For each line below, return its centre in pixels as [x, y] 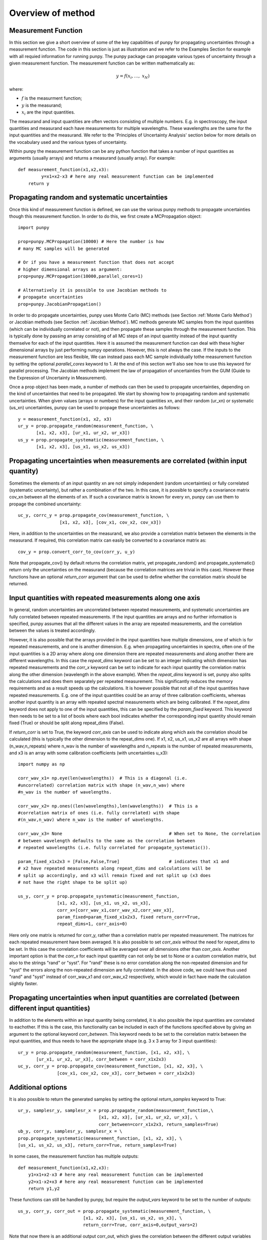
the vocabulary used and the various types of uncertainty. [68, 142]
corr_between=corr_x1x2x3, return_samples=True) [159, 1124]
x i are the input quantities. [48, 113]
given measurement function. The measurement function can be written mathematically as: [102, 63]
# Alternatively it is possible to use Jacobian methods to [92, 290]
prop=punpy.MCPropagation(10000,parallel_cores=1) [81, 276]
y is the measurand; [42, 105]
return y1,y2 [44, 1188]
